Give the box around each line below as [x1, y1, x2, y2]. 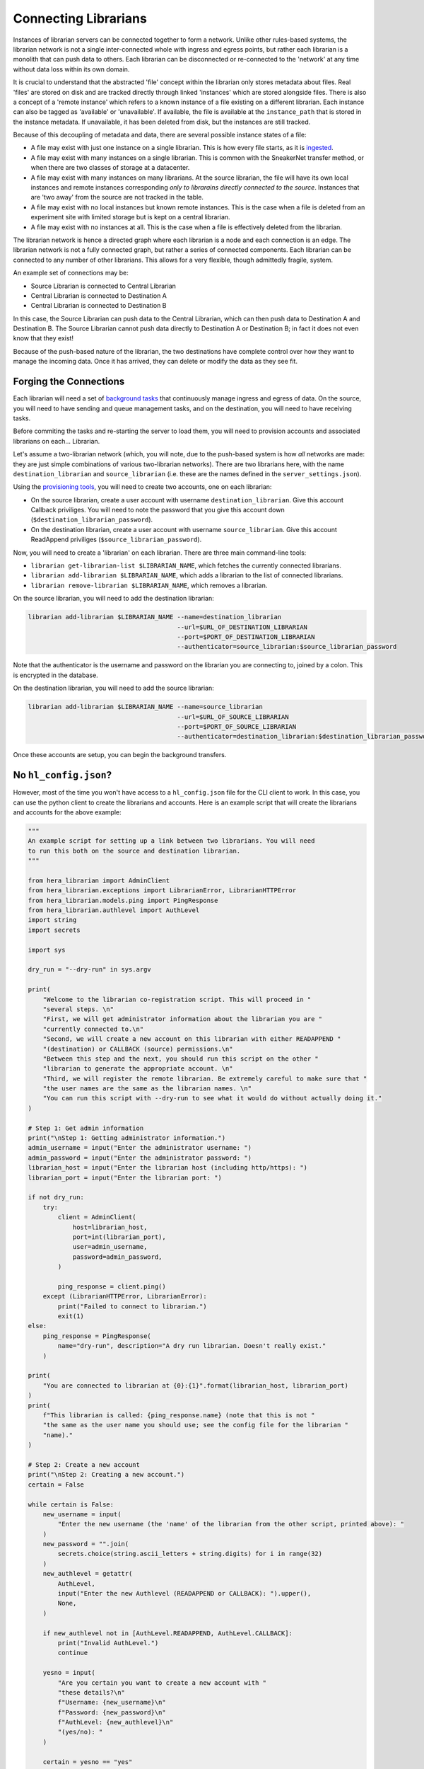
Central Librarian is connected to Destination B [30, 301, 167, 310]
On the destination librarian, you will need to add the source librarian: [13, 684, 215, 693]
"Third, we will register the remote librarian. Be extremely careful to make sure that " [42, 1074, 367, 1083]
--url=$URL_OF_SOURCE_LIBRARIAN [177, 713, 289, 721]
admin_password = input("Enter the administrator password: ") [28, 1153, 252, 1162]
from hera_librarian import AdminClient [28, 876, 170, 884]
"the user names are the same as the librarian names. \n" [42, 1085, 252, 1093]
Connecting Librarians [13, 11, 148, 26]
